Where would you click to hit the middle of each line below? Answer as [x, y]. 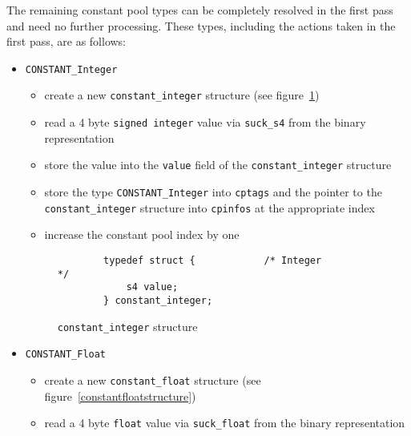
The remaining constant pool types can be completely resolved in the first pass [200, 10]
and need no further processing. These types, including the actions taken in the [201, 25]
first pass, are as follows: [66, 41]
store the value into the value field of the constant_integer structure [218, 165]
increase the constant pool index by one [142, 234]
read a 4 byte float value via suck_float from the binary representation [225, 423]
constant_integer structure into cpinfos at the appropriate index [210, 207]
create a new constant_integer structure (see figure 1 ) [182, 95]
